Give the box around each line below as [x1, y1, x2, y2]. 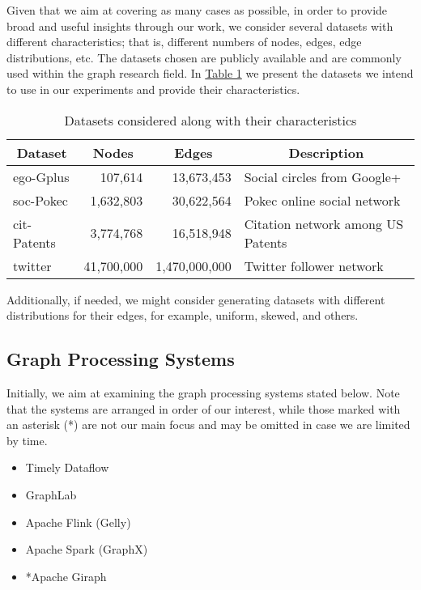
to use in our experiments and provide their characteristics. [6, 80, 300, 97]
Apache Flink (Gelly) [25, 513, 131, 530]
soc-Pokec [13, 190, 68, 210]
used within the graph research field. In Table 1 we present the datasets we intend [6, 65, 414, 82]
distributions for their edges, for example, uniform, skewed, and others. [6, 307, 359, 324]
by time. [6, 431, 48, 448]
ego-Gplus [13, 167, 70, 186]
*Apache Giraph [25, 567, 107, 584]
